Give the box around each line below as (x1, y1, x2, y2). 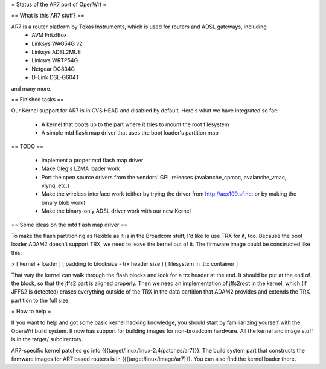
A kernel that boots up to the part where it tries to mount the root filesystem (41, 121, 229, 128)
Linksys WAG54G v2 (31, 40, 83, 47)
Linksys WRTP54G (31, 57, 78, 64)
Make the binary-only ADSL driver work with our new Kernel (41, 207, 191, 214)
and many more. (11, 85, 52, 92)
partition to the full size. (11, 297, 71, 304)
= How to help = (11, 308, 51, 315)
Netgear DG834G (31, 65, 75, 72)
